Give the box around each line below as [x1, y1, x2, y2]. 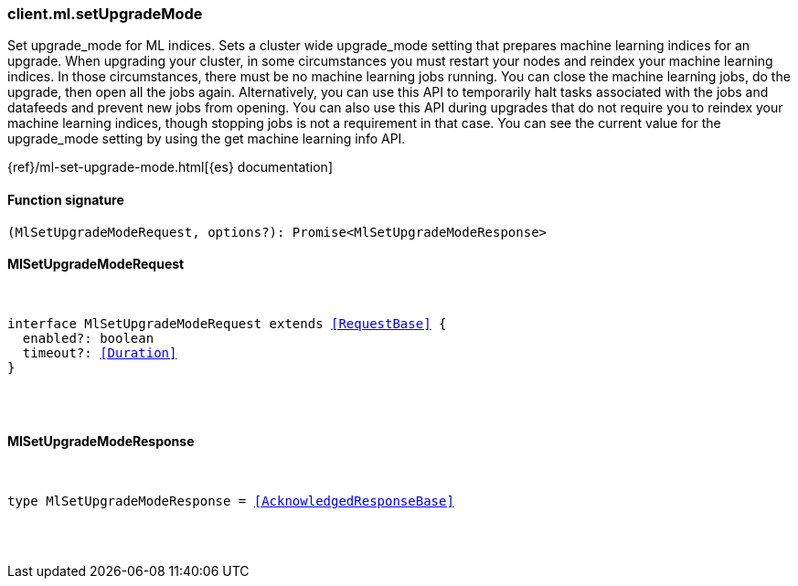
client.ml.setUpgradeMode [7, 5, 203, 23]
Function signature [7, 191, 124, 208]
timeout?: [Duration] [22, 345, 177, 360]
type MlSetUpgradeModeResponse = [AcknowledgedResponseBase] [7, 494, 454, 509]
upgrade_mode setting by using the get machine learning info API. [7, 131, 406, 147]
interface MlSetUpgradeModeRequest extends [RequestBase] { [7, 315, 447, 331]
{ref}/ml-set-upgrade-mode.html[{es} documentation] [7, 159, 334, 176]
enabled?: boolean [22, 330, 154, 346]
